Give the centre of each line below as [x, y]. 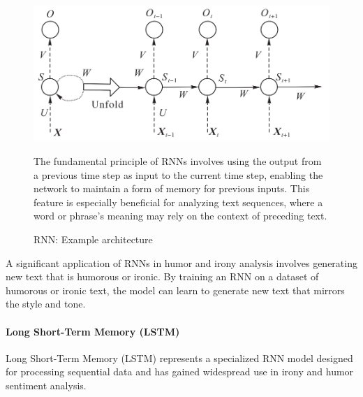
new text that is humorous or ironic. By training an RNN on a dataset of [162, 276]
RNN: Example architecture [93, 239]
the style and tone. [46, 304]
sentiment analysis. [46, 385]
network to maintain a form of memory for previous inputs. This [172, 188]
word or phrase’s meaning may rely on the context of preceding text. [180, 216]
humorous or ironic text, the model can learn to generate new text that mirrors [175, 290]
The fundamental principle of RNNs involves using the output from [178, 161]
